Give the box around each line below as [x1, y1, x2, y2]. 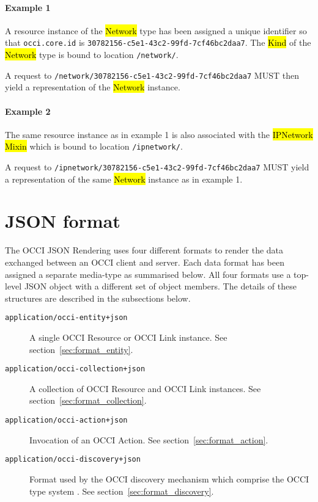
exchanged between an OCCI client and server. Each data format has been [5, 255, 284, 268]
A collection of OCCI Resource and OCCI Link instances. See [29, 382, 261, 395]
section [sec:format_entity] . [29, 343, 133, 355]
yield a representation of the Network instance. [5, 81, 180, 93]
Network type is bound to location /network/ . [5, 48, 179, 61]
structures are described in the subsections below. [5, 291, 191, 304]
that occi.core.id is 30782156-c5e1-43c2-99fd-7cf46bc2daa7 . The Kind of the [5, 36, 311, 49]
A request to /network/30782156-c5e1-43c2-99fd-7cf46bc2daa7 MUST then [5, 68, 299, 81]
